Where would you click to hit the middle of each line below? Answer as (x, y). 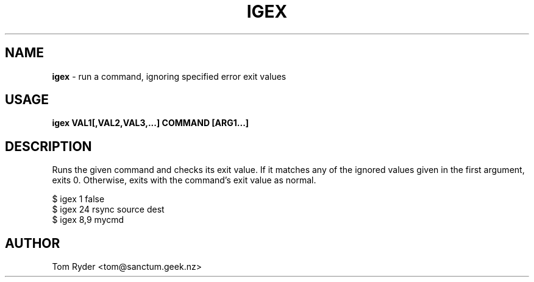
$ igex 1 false (78, 199)
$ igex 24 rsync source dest (108, 210)
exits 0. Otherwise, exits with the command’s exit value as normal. (184, 180)
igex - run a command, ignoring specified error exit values (169, 76)
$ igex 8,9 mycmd (88, 220)
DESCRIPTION (48, 146)
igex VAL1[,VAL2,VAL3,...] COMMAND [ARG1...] (151, 123)
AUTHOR (33, 243)
